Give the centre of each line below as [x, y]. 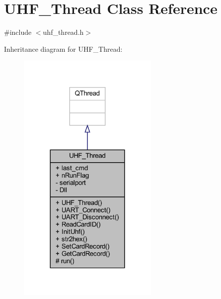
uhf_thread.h [63, 32]
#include [18, 32]
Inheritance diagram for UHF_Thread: [63, 49]
